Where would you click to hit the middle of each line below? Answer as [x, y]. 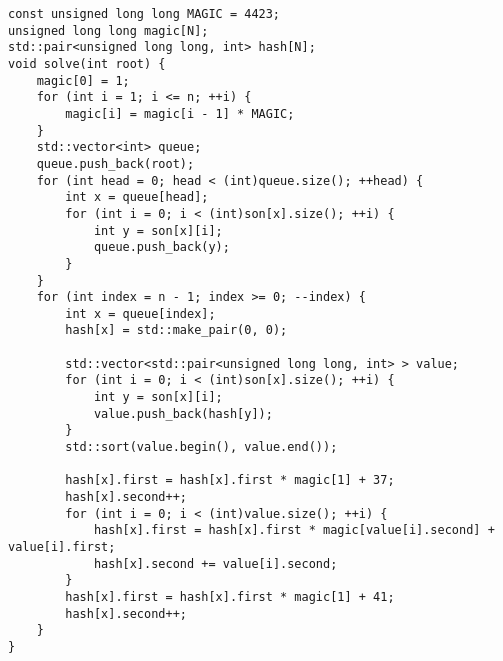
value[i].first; [62, 547]
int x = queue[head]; [137, 197]
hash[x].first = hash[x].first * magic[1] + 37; [230, 480]
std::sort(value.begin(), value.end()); [201, 447]
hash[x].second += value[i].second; [215, 563]
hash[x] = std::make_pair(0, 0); [176, 330]
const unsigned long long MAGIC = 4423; [144, 14]
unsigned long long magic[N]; [108, 30]
